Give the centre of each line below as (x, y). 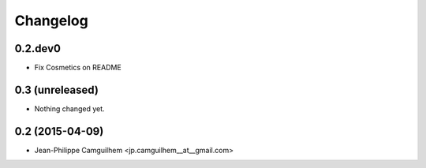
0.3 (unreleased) (56, 90)
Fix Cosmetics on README (78, 68)
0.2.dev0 (37, 49)
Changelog (51, 21)
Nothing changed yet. (70, 108)
